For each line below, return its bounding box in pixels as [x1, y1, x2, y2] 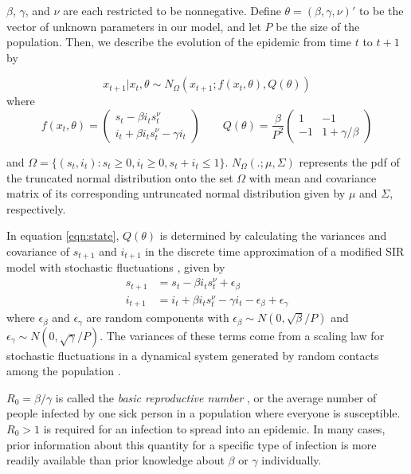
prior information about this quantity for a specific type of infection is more [6, 436, 377, 452]
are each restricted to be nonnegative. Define [63, 2, 281, 18]
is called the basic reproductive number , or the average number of [55, 389, 377, 405]
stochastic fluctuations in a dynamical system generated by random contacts [6, 347, 379, 363]
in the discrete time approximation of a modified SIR [145, 242, 405, 259]
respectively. [6, 200, 66, 217]
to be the [358, 2, 404, 18]
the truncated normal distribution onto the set [6, 169, 233, 186]
